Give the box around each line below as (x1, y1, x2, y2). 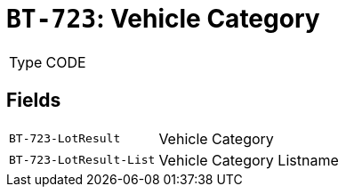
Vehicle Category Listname (158, 150, 339, 169)
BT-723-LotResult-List (9, 153, 156, 167)
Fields (6, 89, 61, 112)
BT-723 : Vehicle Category (6, 4, 320, 34)
